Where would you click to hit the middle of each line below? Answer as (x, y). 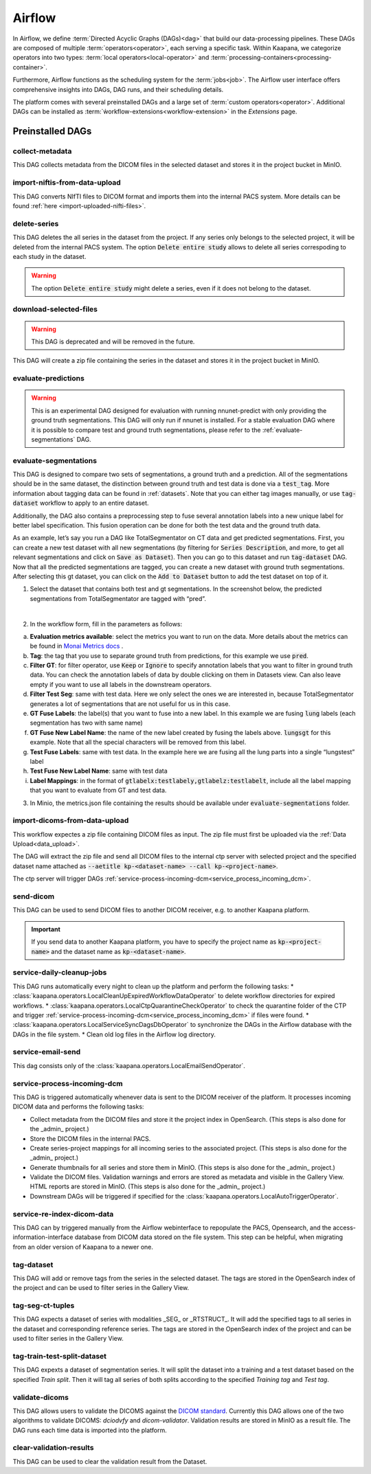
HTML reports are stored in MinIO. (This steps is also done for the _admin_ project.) (148, 1187)
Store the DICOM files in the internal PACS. (90, 1138)
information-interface (43, 1237)
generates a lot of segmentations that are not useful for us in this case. (130, 703)
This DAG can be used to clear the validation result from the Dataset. (110, 1461)
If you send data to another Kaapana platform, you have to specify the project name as (154, 942)
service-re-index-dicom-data (63, 1214)
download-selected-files (55, 309)
